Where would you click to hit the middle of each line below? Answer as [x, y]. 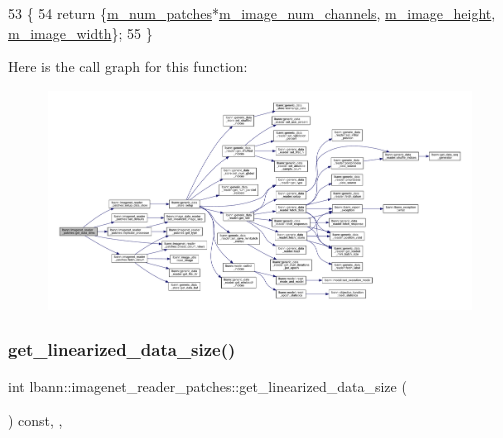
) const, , [35, 419]
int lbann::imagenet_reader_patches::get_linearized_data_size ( [207, 386]
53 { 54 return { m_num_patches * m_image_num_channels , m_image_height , [252, 13]
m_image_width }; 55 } [80, 32]
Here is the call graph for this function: [128, 66]
